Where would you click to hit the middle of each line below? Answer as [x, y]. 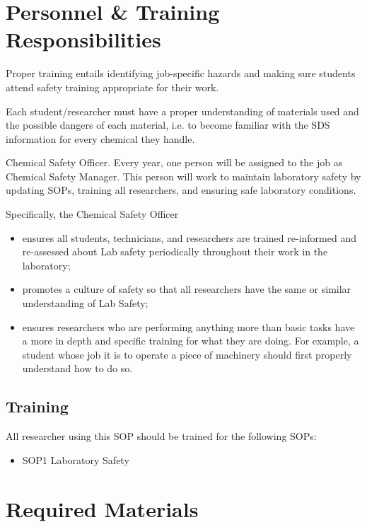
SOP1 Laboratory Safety [76, 459]
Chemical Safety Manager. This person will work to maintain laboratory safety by [183, 176]
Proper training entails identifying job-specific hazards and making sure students [181, 73]
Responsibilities [83, 39]
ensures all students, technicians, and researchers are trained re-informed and [189, 237]
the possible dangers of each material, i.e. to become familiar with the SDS [168, 125]
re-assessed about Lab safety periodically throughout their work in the [175, 251]
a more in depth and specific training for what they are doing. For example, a [191, 341]
